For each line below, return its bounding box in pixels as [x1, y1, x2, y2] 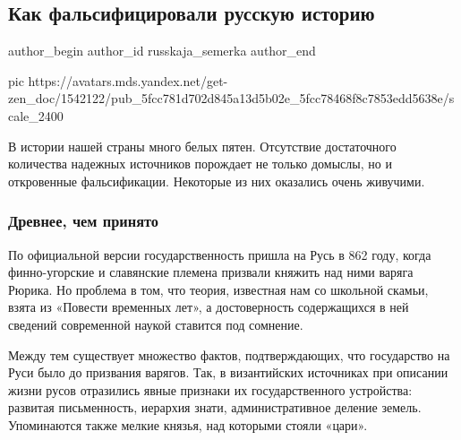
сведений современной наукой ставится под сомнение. [8, 315, 303, 333]
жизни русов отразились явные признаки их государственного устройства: [8, 380, 413, 399]
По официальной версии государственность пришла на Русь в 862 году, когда [8, 245, 431, 263]
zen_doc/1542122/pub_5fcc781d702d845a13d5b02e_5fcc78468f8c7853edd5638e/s [8, 89, 455, 108]
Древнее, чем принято [8, 210, 159, 232]
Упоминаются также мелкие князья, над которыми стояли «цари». [8, 415, 368, 434]
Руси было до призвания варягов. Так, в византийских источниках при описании [8, 363, 448, 382]
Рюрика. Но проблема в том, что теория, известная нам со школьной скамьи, [8, 280, 429, 298]
